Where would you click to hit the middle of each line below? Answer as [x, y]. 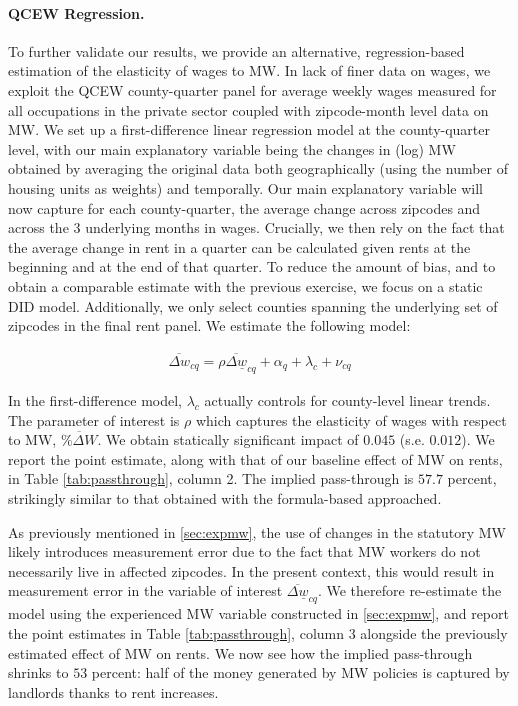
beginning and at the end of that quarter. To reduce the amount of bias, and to [252, 266]
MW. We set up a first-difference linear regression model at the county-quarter [249, 129]
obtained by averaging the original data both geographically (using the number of [258, 168]
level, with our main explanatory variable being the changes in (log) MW [232, 148]
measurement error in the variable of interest [145, 590]
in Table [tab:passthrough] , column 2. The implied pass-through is [211, 478]
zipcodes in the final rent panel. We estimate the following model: [209, 325]
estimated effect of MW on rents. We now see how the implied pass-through [240, 652]
